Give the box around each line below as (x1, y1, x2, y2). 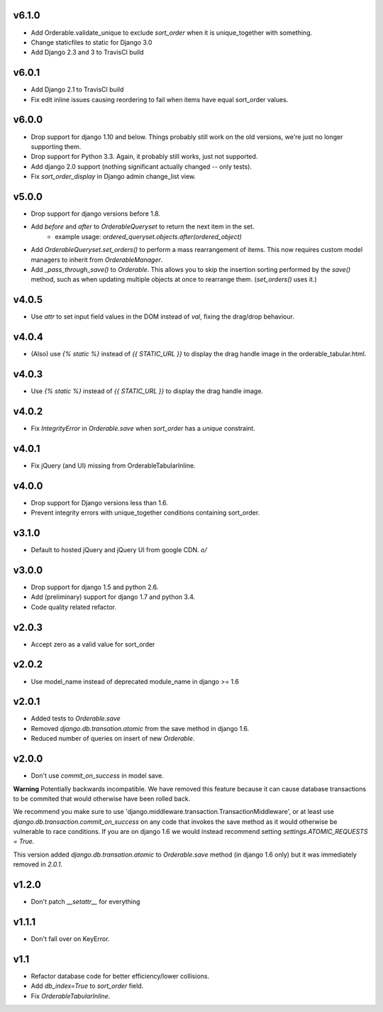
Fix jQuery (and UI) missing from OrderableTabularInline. (30, 461, 196, 470)
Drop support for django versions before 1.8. (30, 209, 161, 218)
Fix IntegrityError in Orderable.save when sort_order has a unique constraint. (30, 424, 255, 432)
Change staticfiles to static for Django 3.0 (30, 38, 152, 46)
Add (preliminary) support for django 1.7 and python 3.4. (30, 593, 196, 601)
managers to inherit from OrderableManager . (30, 255, 163, 264)
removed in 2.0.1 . (13, 860, 63, 869)
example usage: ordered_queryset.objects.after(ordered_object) (55, 232, 243, 241)
